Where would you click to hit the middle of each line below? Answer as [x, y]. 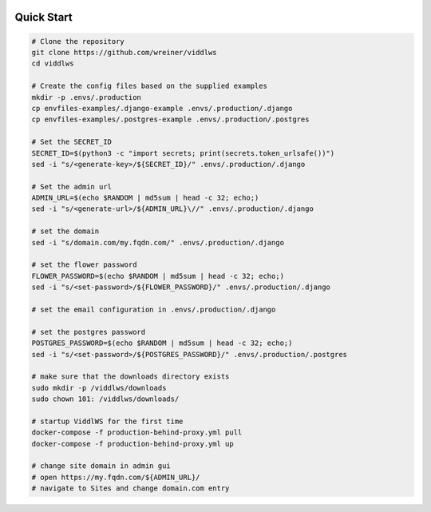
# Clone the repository [78, 41]
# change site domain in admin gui [101, 466]
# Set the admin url [71, 187]
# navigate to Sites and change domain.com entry [130, 488]
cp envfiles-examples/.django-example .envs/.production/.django [162, 108]
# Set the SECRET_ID [71, 142]
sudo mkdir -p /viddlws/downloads [99, 388]
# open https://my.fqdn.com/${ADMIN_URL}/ [116, 477]
